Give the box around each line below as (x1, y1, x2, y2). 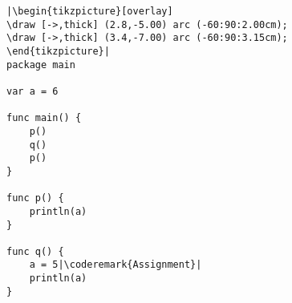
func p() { (6, 192, 64, 204)
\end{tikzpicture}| (6, 45, 110, 57)
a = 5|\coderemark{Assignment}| (29, 259, 202, 271)
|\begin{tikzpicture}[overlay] (6, 6, 173, 17)
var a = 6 (6, 85, 59, 97)
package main (6, 59, 75, 71)
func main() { (6, 112, 82, 124)
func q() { (6, 245, 64, 257)
